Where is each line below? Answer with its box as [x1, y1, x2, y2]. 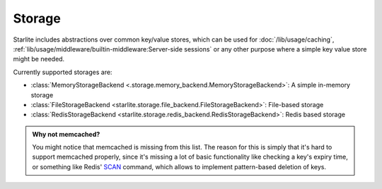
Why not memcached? [32, 130, 100, 138]
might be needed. [13, 55, 65, 63]
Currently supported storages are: [13, 68, 112, 76]
